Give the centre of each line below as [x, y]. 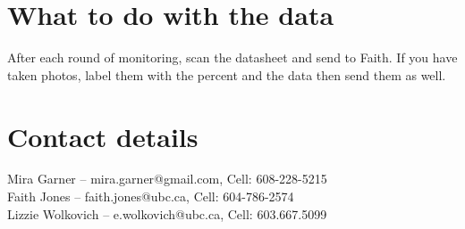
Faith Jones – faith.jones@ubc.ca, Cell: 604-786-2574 [151, 196]
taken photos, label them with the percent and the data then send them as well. [227, 74]
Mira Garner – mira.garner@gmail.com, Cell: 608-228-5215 [167, 179]
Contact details [103, 136]
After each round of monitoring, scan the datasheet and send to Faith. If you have [232, 57]
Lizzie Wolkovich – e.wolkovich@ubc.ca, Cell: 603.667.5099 [167, 213]
